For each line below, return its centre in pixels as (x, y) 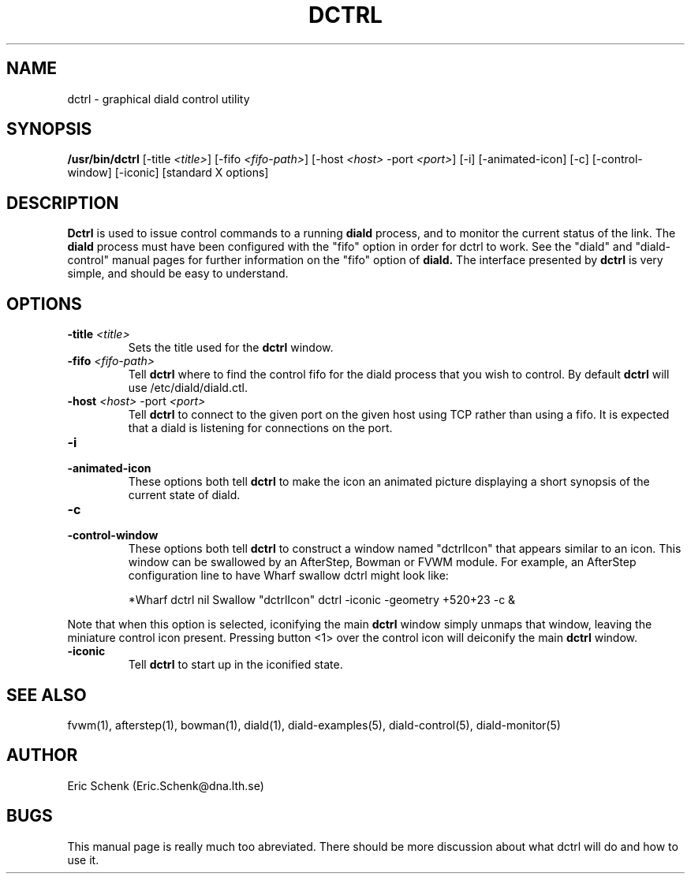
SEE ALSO (47, 695)
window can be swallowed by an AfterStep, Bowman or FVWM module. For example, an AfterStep (382, 562)
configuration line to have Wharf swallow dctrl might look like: (288, 576)
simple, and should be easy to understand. (178, 274)
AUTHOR (42, 755)
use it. (83, 859)
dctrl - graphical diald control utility (159, 99)
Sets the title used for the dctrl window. (231, 348)
